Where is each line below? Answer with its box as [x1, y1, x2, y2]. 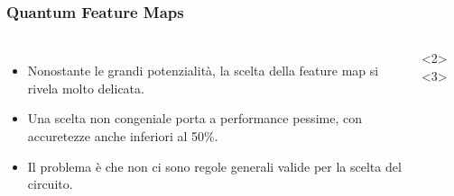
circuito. [27, 174, 73, 193]
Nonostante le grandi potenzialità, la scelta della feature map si [27, 61, 379, 80]
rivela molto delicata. [27, 78, 144, 97]
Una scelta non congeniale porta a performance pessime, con [27, 109, 362, 128]
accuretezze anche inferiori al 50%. [27, 127, 218, 145]
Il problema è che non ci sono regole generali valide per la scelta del [27, 156, 402, 175]
